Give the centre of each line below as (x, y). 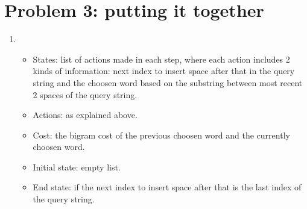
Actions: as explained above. (85, 115)
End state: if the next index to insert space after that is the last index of (167, 187)
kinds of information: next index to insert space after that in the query (164, 71)
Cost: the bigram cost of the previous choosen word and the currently (161, 135)
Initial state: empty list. (77, 167)
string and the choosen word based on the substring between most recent (168, 82)
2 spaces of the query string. (85, 94)
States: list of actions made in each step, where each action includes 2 (161, 59)
